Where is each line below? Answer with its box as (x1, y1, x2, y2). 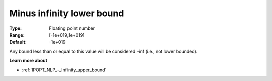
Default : (9, 39, 27, 45)
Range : (9, 32, 25, 38)
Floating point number (49, 25, 95, 31)
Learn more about (9, 58, 48, 64)
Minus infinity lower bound (9, 8, 124, 19)
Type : (9, 25, 22, 31)
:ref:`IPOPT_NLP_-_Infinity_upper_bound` (22, 67, 107, 73)
